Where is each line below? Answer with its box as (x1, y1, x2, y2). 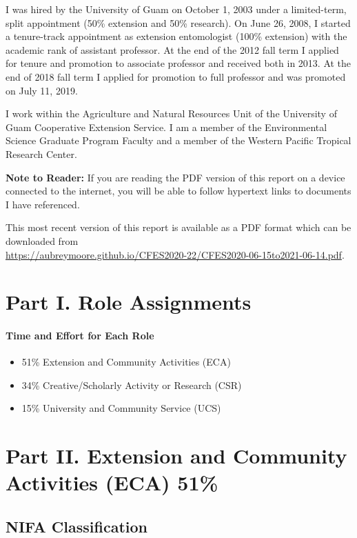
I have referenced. (6, 197, 80, 211)
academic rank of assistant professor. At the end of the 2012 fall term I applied (6, 42, 339, 57)
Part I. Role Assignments (6, 288, 252, 316)
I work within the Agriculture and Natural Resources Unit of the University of (6, 106, 337, 121)
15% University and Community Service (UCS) (21, 401, 221, 415)
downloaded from (6, 233, 79, 248)
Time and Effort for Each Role (6, 328, 154, 343)
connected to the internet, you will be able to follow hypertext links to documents (6, 183, 351, 198)
